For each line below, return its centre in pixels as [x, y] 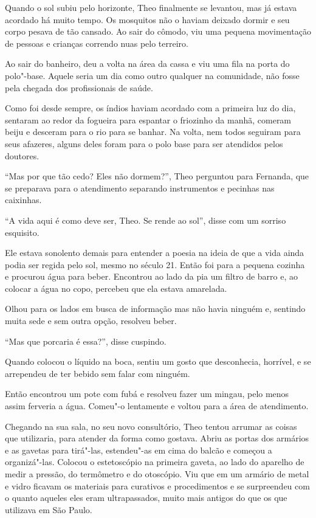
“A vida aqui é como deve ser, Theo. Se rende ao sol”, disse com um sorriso [146, 220]
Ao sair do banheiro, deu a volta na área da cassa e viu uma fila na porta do [147, 64]
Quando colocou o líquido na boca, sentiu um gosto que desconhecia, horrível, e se [158, 361]
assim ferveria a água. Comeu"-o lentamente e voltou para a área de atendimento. [157, 406]
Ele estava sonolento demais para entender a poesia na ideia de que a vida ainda [155, 253]
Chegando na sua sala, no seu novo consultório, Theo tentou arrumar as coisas [151, 426]
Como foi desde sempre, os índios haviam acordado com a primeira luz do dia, [150, 108]
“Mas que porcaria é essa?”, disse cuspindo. [86, 341]
